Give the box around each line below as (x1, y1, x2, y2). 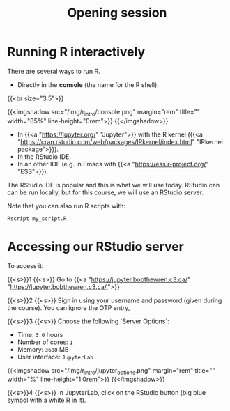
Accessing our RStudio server (7, 238, 185, 254)
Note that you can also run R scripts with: (7, 201, 126, 210)
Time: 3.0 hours (17, 330, 63, 339)
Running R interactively (7, 44, 146, 60)
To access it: (7, 261, 44, 270)
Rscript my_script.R (7, 215, 68, 222)
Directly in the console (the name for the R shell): (17, 80, 159, 88)
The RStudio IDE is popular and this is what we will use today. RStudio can (7, 180, 220, 189)
